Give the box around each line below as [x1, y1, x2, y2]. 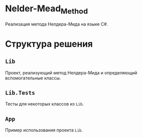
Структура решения [5, 38, 93, 49]
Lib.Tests [5, 89, 35, 96]
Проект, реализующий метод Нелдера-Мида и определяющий [5, 69, 138, 75]
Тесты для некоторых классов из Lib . [5, 101, 84, 107]
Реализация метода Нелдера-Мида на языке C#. [5, 21, 108, 27]
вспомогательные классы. [5, 75, 61, 81]
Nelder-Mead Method [5, 3, 88, 16]
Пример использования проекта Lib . [5, 127, 83, 133]
